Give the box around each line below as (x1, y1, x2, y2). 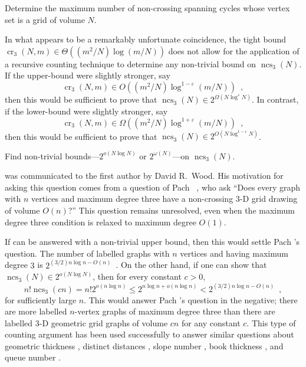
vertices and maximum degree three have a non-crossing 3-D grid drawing (31, 192, 298, 205)
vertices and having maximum (180, 247, 288, 259)
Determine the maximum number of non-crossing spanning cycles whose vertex (5, 2, 290, 14)
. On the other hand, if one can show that (116, 258, 267, 271)
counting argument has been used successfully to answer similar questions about (5, 328, 294, 340)
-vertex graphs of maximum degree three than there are (74, 305, 275, 317)
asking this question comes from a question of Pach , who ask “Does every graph (5, 181, 301, 193)
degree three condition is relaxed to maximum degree (5, 215, 196, 228)
